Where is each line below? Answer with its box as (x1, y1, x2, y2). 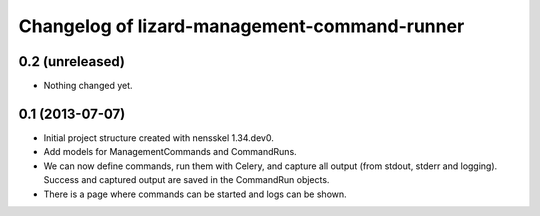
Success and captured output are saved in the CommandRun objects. (43, 174, 330, 186)
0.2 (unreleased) (18, 53, 125, 70)
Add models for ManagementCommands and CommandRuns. (43, 146, 297, 158)
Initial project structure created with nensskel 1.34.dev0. (43, 131, 274, 144)
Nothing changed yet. (43, 80, 134, 92)
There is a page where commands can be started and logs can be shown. (43, 188, 347, 200)
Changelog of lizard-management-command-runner (18, 15, 465, 37)
